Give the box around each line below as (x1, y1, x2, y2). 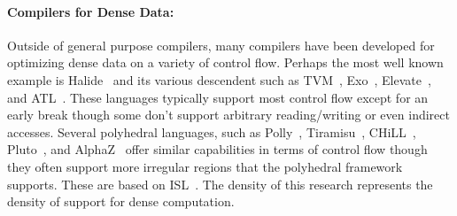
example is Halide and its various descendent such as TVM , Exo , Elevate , (7, 70, 431, 89)
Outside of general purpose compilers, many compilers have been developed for (7, 35, 435, 54)
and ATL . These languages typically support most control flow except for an (7, 88, 429, 106)
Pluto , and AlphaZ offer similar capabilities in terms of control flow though (7, 140, 428, 158)
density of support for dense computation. (7, 192, 235, 211)
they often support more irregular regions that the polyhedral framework (7, 157, 403, 175)
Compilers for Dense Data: (7, 2, 174, 20)
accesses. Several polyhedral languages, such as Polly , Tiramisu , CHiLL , (7, 122, 416, 141)
